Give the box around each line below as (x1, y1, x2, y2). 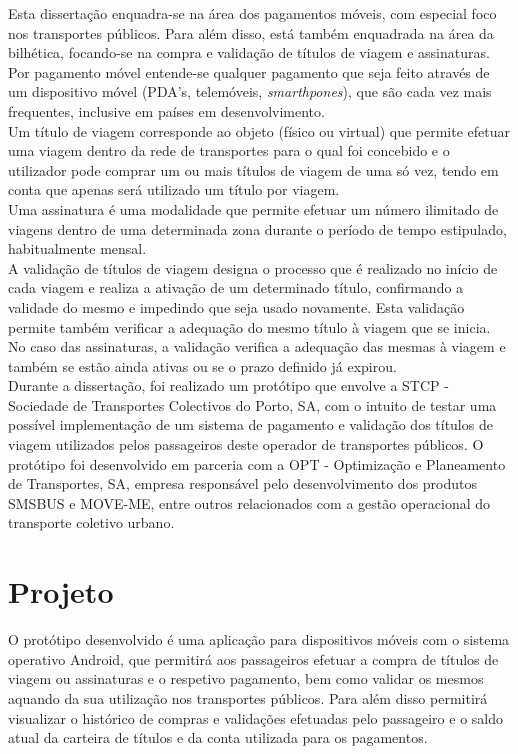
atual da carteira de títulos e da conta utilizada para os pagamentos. (8, 727, 428, 748)
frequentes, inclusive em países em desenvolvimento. (8, 100, 325, 121)
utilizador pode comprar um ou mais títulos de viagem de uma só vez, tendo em (8, 159, 499, 180)
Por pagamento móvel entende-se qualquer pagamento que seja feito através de (8, 61, 490, 82)
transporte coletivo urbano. (8, 512, 175, 533)
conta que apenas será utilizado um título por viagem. (8, 179, 340, 200)
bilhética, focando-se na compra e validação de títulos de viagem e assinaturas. (8, 42, 490, 63)
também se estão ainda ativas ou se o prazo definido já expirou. (8, 355, 397, 376)
